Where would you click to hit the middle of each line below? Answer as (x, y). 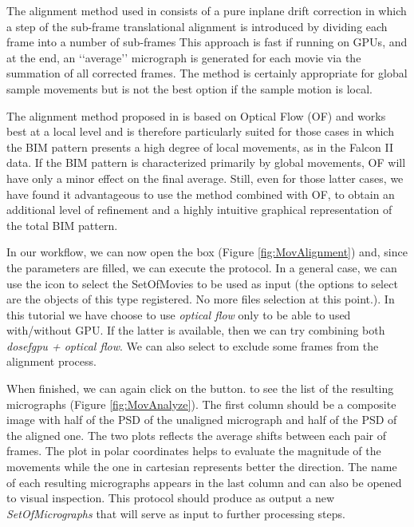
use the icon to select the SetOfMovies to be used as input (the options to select (202, 283)
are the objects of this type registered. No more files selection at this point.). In (201, 299)
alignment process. (51, 361)
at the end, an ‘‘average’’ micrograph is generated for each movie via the (184, 57)
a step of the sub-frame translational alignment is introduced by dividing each (197, 26)
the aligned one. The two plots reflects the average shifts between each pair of (196, 435)
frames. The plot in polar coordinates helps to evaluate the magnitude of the (194, 451)
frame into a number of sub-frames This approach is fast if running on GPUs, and (207, 42)
